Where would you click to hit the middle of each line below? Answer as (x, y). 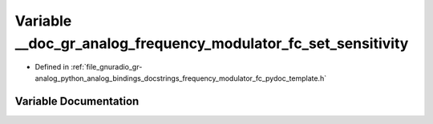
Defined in (52, 67)
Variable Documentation (77, 101)
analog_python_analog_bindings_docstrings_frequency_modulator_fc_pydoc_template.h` (181, 78)
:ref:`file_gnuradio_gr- (107, 67)
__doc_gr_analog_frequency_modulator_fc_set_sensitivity (212, 43)
